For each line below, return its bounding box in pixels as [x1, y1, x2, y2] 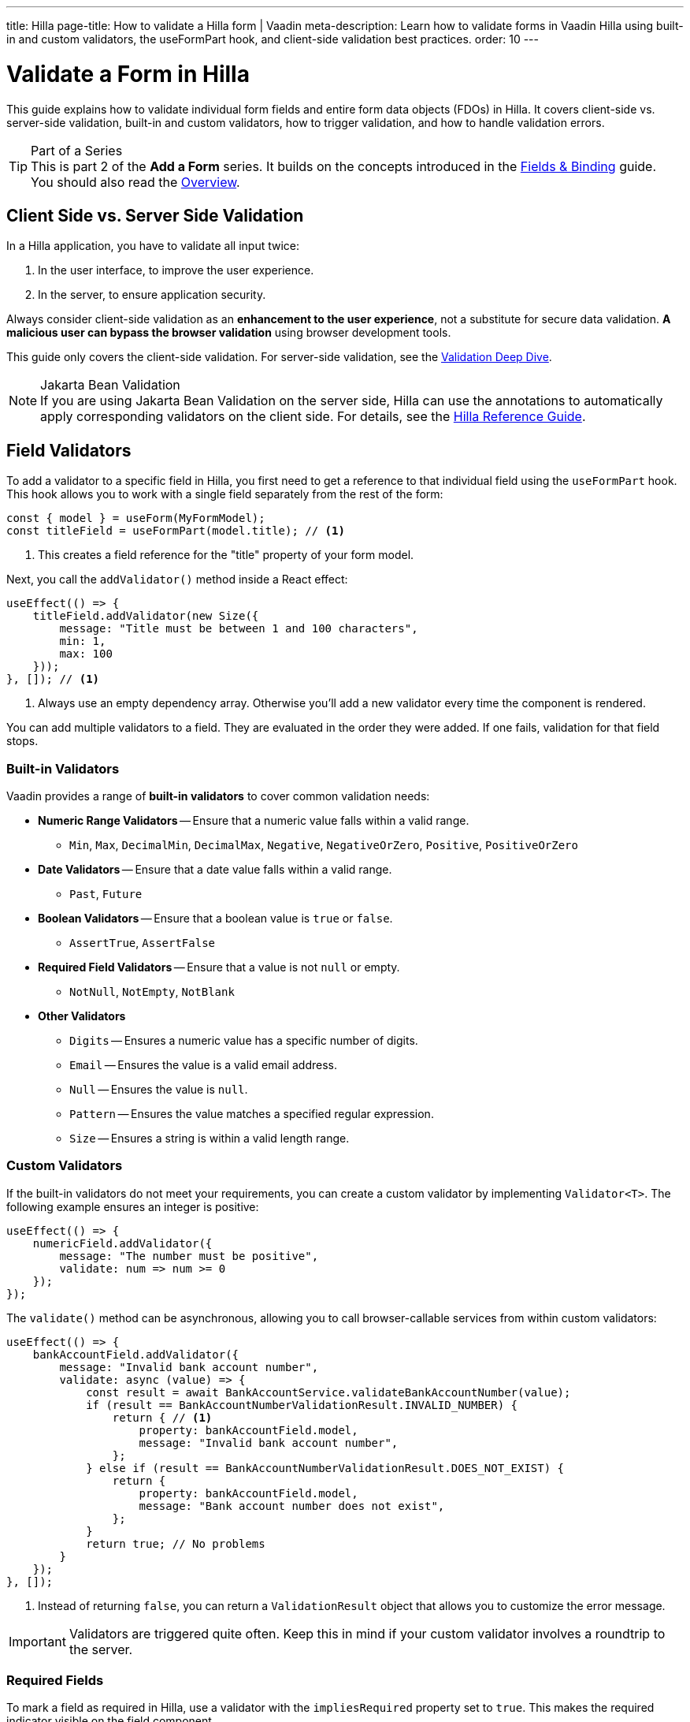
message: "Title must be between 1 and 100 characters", [59, 622, 418, 635]
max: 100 [59, 647, 113, 661]
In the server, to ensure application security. [38, 288, 266, 302]
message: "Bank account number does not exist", [139, 1499, 445, 1512]
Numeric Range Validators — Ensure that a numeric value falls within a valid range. [38, 813, 469, 827]
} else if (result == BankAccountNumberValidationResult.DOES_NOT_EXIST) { [86, 1461, 565, 1474]
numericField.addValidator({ [32, 1236, 213, 1250]
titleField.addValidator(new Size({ [32, 609, 259, 623]
